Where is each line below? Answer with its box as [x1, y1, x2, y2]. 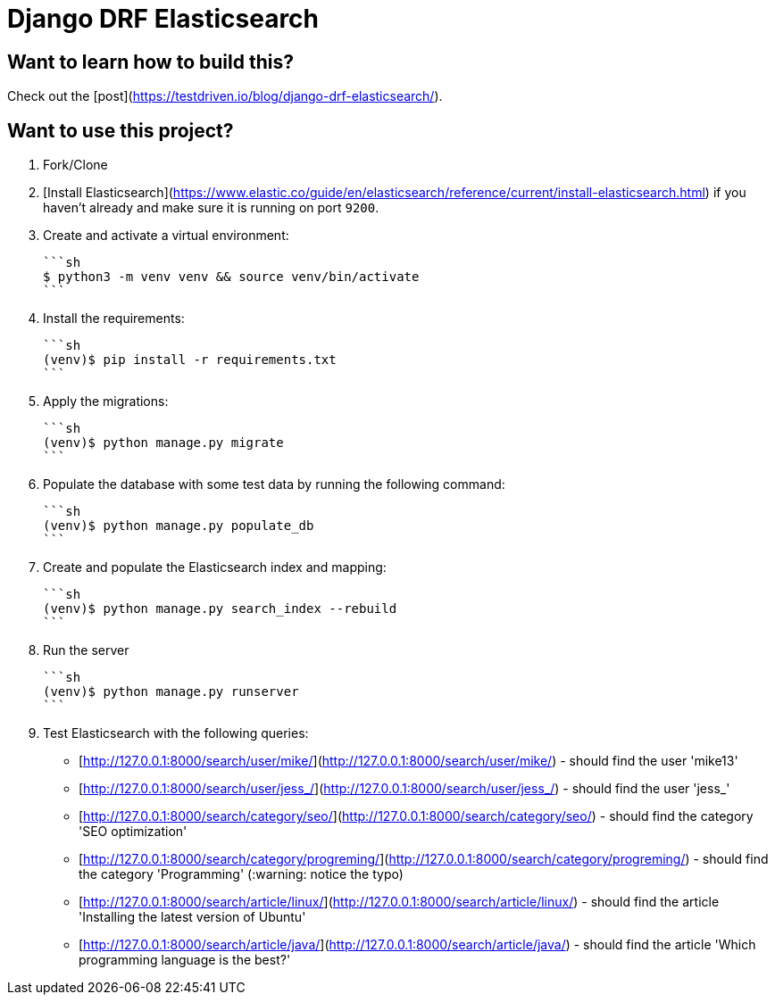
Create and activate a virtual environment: [43, 228, 289, 244]
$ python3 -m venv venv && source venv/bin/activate [43, 269, 420, 285]
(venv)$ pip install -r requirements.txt [43, 352, 337, 368]
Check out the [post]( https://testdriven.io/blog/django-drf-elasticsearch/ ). [7, 88, 443, 104]
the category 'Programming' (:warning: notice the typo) [79, 866, 404, 882]
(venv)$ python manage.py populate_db [43, 518, 314, 534]
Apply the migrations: [43, 393, 169, 410]
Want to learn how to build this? [7, 50, 294, 73]
